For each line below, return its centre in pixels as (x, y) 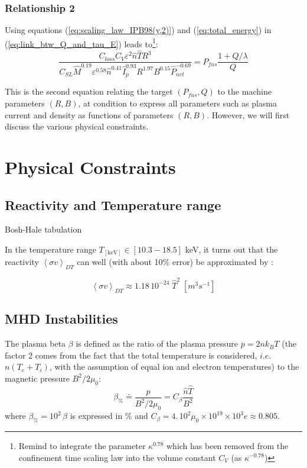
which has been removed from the (227, 445)
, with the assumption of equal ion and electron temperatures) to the (174, 367)
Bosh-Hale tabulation (43, 229)
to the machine (244, 91)
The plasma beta (35, 343)
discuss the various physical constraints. (77, 126)
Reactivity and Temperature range (113, 204)
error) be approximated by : (223, 262)
